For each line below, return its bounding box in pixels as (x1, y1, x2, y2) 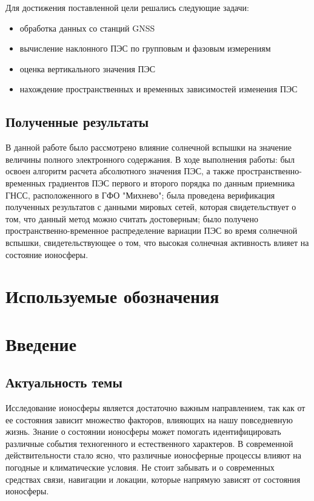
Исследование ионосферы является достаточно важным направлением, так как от (5, 401, 306, 414)
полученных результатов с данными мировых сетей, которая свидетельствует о (5, 200, 296, 213)
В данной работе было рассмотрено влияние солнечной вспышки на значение (5, 141, 292, 154)
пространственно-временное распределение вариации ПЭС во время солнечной (5, 224, 298, 237)
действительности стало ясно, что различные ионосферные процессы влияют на (5, 449, 302, 462)
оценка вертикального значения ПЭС (19, 62, 156, 75)
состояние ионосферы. (5, 248, 89, 261)
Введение (5, 331, 77, 356)
